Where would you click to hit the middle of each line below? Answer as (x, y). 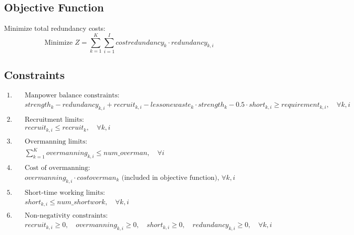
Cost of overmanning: (57, 168)
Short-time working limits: (65, 193)
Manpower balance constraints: (72, 96)
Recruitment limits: (54, 120)
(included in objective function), (170, 178)
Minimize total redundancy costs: (55, 28)
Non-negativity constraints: (66, 216)
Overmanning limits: (56, 141)
